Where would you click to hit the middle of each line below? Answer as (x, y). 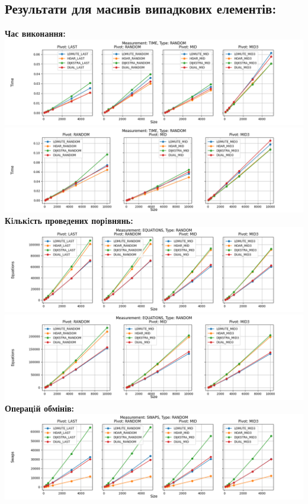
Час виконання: (35, 33)
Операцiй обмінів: (40, 408)
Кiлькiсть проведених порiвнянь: (69, 221)
